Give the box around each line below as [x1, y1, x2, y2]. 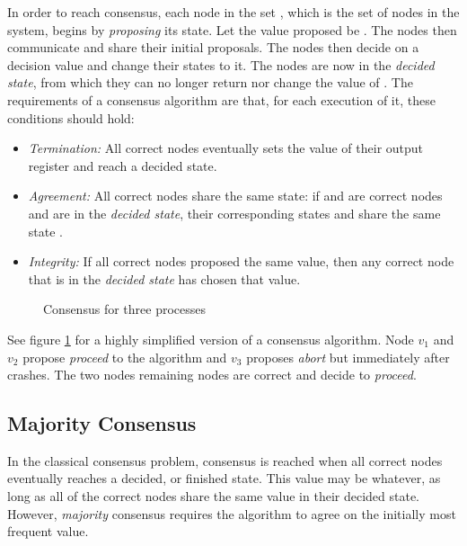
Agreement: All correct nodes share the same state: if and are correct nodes [28, 186, 443, 205]
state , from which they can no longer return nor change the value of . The [7, 73, 413, 92]
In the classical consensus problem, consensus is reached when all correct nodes [7, 451, 443, 470]
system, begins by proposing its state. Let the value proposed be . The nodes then [7, 20, 457, 39]
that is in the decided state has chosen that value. [28, 269, 301, 288]
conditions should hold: [7, 108, 135, 127]
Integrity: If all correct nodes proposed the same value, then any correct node [28, 252, 454, 271]
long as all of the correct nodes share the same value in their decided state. [7, 487, 419, 506]
